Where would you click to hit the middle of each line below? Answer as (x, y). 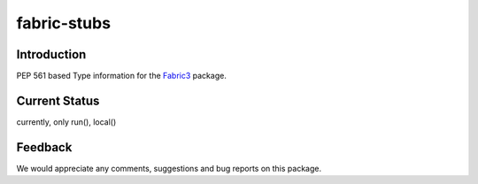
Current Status (58, 100)
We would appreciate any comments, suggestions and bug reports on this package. (169, 168)
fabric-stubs (63, 23)
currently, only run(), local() (66, 122)
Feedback (44, 147)
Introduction (51, 54)
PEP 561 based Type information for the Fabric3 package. (122, 76)
